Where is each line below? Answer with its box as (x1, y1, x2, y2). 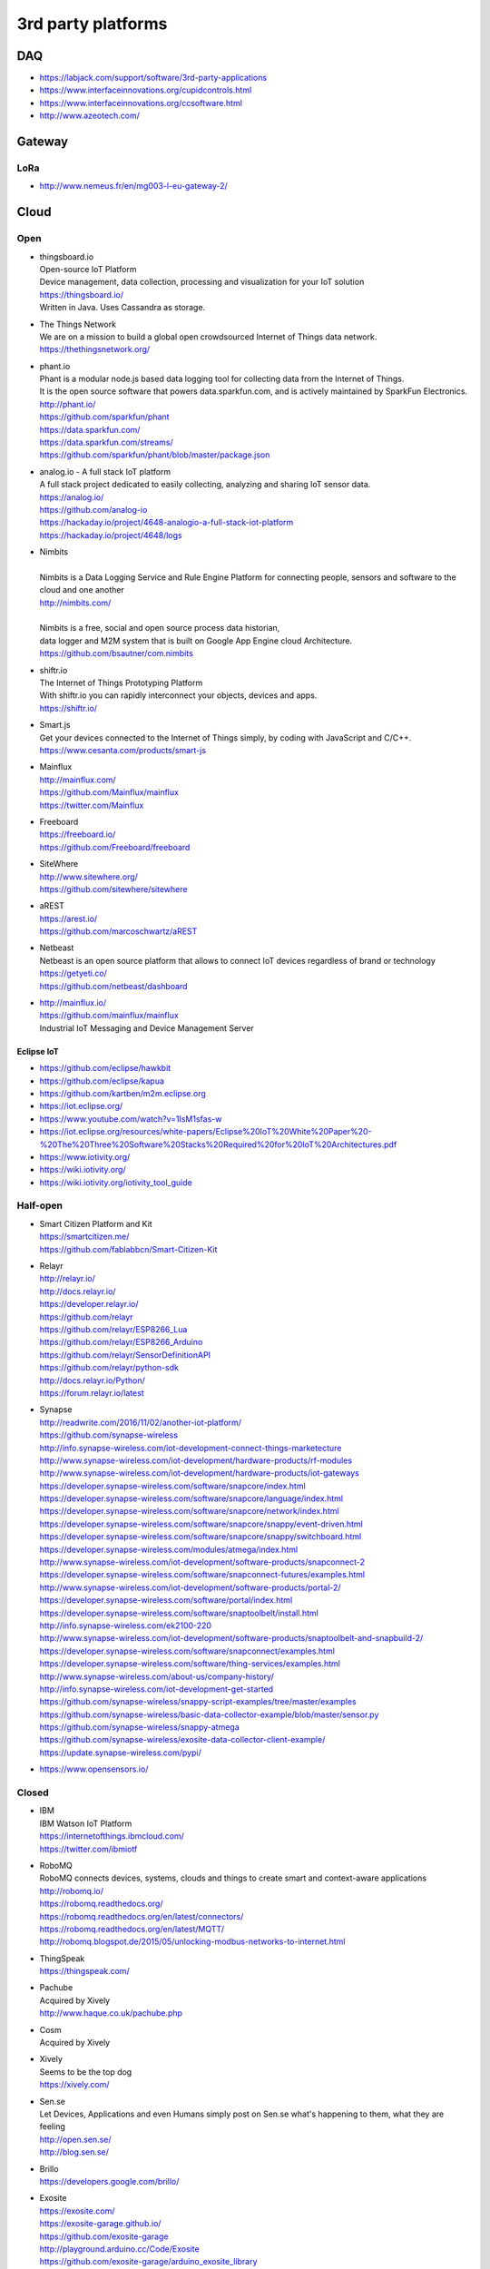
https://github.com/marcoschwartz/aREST (39, 926, 198, 937)
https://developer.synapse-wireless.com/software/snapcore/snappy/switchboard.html (39, 1531, 362, 1542)
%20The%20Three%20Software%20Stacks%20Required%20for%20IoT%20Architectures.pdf (39, 1139, 397, 1150)
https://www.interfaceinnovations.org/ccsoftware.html (39, 97, 242, 108)
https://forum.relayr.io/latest (39, 1387, 144, 1398)
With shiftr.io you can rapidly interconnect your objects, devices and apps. (39, 690, 318, 701)
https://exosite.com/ (39, 2205, 115, 2216)
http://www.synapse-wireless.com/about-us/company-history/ (39, 1671, 274, 1682)
